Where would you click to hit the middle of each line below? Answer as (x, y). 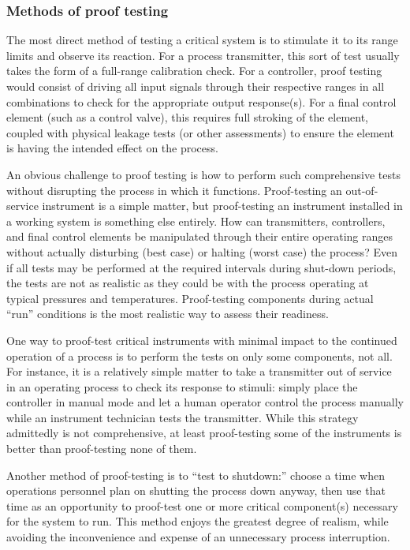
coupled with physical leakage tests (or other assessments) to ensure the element (200, 132)
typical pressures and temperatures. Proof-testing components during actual (190, 298)
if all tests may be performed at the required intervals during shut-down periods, (201, 267)
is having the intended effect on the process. (112, 148)
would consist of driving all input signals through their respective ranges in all (196, 86)
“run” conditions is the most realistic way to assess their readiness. (168, 314)
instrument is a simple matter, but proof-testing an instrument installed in (222, 206)
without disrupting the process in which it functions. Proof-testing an (174, 190)
